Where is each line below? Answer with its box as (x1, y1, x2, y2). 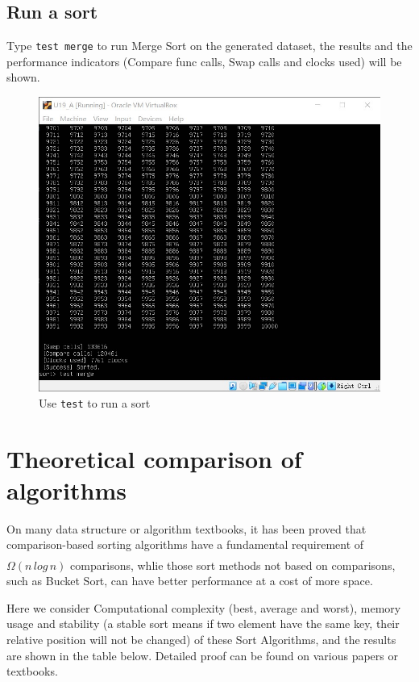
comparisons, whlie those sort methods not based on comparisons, (70, 556, 396, 573)
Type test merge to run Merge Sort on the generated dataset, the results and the (6, 37, 413, 54)
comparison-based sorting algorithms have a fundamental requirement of (6, 536, 364, 553)
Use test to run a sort (39, 394, 151, 411)
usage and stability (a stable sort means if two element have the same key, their (6, 615, 400, 632)
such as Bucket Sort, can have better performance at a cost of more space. (6, 572, 373, 589)
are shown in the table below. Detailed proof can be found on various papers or (6, 646, 398, 663)
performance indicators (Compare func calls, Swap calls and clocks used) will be (6, 52, 402, 69)
